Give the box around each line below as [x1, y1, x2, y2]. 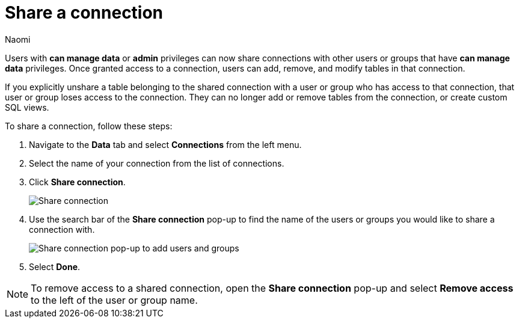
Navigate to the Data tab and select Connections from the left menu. [29, 139, 302, 150]
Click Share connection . [29, 176, 126, 187]
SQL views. [5, 102, 49, 112]
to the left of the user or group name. [31, 294, 198, 306]
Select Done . [29, 261, 81, 272]
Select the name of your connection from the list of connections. [29, 158, 284, 168]
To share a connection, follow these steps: [5, 120, 173, 131]
